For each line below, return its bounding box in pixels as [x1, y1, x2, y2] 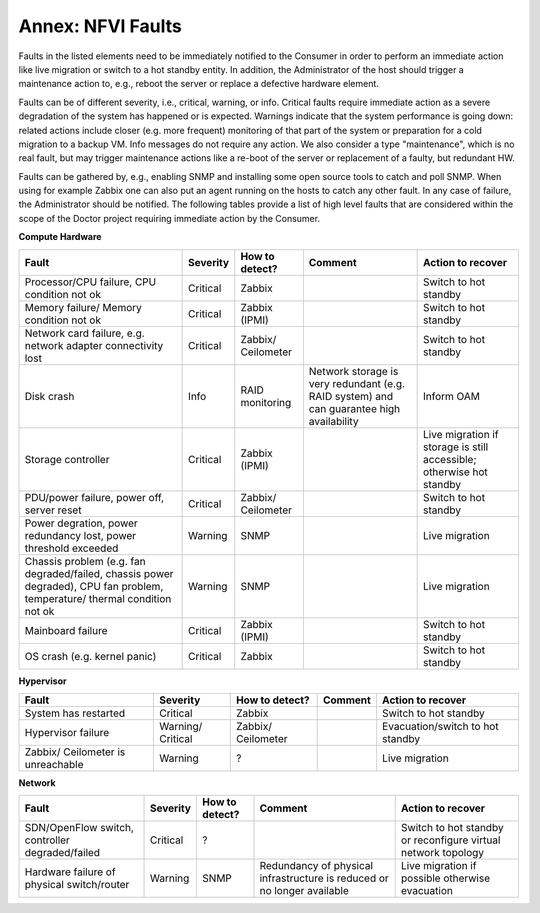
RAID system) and [308, 389, 394, 403]
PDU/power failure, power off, [24, 490, 165, 504]
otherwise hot [423, 465, 489, 479]
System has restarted [24, 706, 126, 720]
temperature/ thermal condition [24, 591, 172, 605]
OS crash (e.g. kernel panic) [24, 649, 157, 663]
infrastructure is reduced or [259, 871, 389, 885]
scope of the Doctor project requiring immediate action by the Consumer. [18, 212, 320, 224]
